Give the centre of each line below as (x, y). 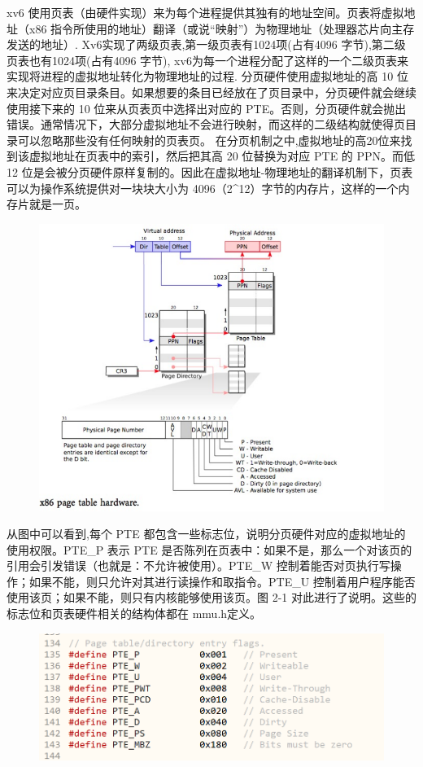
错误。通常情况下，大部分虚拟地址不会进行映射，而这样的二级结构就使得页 (206, 124)
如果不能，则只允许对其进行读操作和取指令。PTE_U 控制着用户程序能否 (222, 581)
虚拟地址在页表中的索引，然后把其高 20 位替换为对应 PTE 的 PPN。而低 (222, 156)
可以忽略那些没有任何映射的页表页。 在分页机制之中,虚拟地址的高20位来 (209, 140)
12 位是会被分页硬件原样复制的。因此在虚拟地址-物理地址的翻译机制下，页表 (210, 171)
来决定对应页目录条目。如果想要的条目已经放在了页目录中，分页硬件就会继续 (211, 92)
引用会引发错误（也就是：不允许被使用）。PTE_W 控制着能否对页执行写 (198, 565)
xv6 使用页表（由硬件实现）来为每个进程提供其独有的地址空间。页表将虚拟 (205, 12)
